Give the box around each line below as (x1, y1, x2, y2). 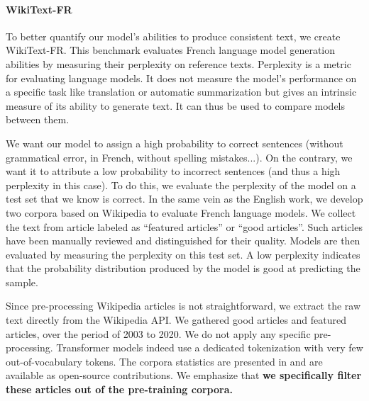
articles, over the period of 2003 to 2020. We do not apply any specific (6, 326, 311, 341)
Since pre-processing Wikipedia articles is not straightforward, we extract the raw (6, 298, 361, 313)
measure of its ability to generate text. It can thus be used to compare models (6, 98, 346, 113)
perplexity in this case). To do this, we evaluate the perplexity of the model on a (6, 177, 356, 192)
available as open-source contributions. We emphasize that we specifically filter (6, 368, 362, 383)
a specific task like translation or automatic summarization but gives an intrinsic (6, 84, 357, 99)
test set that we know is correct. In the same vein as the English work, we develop (6, 191, 363, 206)
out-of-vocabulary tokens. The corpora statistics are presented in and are (6, 354, 323, 368)
